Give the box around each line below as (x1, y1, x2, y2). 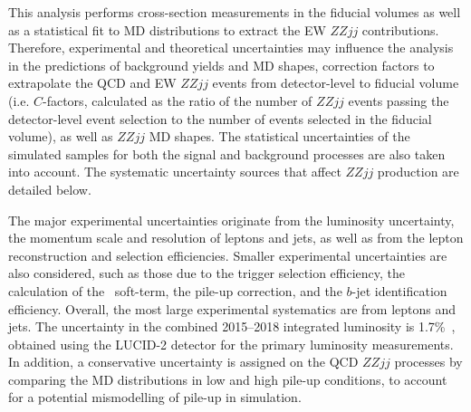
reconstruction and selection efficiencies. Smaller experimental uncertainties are (8, 245, 447, 264)
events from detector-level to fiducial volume (212, 73, 459, 92)
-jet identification (351, 281, 447, 300)
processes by (394, 352, 463, 371)
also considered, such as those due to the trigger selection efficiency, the (8, 263, 406, 283)
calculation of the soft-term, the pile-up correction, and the (8, 281, 342, 300)
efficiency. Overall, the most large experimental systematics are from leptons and (8, 299, 457, 318)
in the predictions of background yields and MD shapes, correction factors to (8, 55, 435, 74)
